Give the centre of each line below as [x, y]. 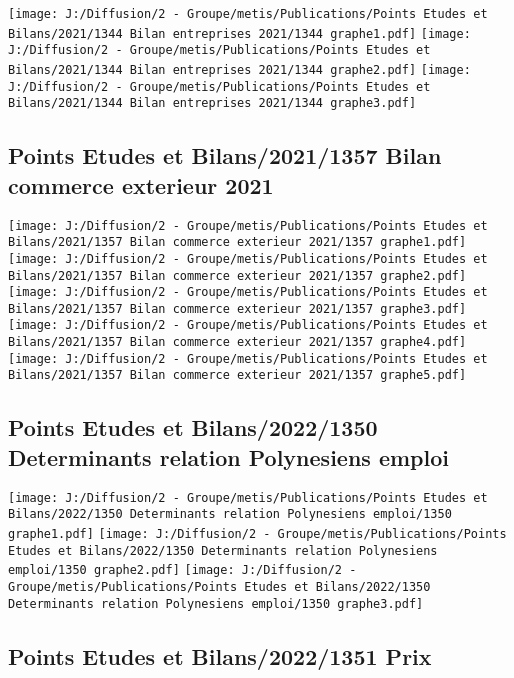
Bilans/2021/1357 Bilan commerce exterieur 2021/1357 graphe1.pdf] [237, 242]
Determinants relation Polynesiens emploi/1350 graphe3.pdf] [216, 603]
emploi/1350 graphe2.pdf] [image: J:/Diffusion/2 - [182, 570]
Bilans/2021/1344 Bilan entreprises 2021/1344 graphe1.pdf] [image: [239, 33]
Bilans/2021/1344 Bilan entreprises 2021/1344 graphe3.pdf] [212, 103]
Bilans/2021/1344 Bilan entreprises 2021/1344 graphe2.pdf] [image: [239, 69]
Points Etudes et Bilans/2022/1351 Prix [220, 655]
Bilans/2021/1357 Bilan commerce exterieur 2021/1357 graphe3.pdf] [237, 308]
